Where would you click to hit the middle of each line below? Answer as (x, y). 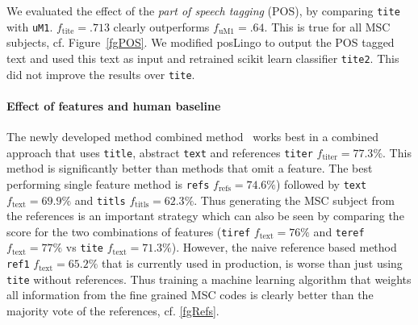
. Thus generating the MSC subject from (295, 200)
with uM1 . (30, 26)
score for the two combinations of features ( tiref (129, 231)
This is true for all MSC (331, 26)
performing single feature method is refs (108, 183)
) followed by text (322, 183)
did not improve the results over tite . (101, 74)
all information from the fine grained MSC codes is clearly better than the (190, 295)
